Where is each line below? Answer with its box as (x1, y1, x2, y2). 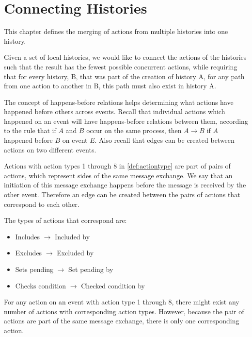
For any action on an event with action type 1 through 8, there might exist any (4, 297, 239, 307)
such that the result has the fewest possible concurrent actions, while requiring (4, 61, 237, 71)
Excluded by (57, 248, 94, 258)
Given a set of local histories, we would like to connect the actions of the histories (4, 52, 247, 62)
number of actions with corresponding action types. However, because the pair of (4, 306, 244, 316)
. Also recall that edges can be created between (94, 135, 235, 145)
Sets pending (15, 264, 54, 274)
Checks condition (15, 280, 66, 290)
